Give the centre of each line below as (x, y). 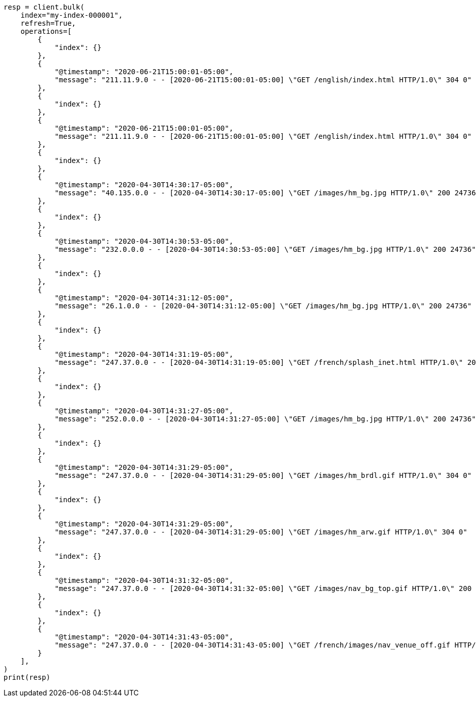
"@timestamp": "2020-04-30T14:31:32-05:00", (144, 580)
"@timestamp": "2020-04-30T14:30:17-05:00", (144, 185)
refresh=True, (48, 23)
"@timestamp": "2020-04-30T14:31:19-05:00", (144, 354)
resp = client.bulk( (44, 7)
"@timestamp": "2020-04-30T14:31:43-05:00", (144, 637)
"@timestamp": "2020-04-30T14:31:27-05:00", (144, 411)
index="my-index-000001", (72, 15)
